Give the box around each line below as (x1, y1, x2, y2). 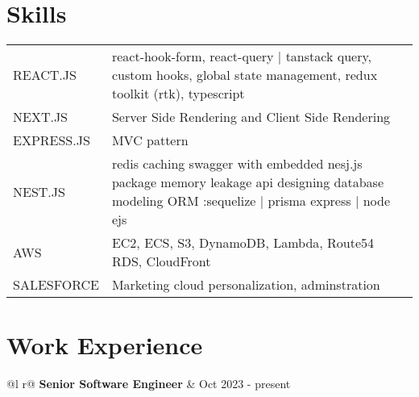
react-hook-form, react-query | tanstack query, (111, 47, 372, 66)
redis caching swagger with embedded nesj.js (111, 154, 363, 173)
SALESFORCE (13, 275, 99, 295)
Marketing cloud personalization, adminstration (111, 275, 380, 295)
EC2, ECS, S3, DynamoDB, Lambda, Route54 (111, 233, 375, 253)
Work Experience (6, 328, 203, 361)
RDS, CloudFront (111, 252, 211, 271)
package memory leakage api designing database (111, 173, 384, 192)
